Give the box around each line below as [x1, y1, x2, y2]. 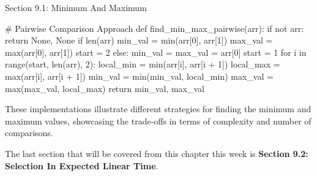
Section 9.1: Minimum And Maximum [5, 1, 147, 13]
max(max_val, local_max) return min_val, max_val [5, 82, 204, 94]
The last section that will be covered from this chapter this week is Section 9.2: [5, 147, 308, 159]
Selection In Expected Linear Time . [5, 159, 158, 172]
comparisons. [5, 126, 53, 139]
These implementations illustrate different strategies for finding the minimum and [5, 102, 311, 115]
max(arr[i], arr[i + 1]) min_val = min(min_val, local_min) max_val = [5, 69, 274, 82]
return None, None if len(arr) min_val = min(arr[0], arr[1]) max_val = [5, 34, 273, 47]
